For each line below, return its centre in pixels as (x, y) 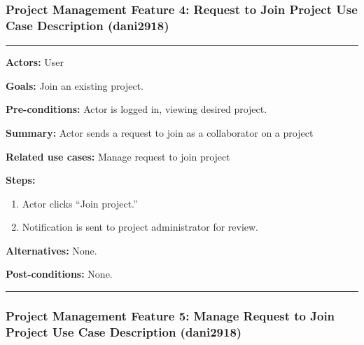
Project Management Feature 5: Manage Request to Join (170, 316)
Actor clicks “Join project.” (80, 203)
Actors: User (35, 62)
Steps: (21, 180)
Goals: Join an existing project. (75, 85)
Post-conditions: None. (59, 274)
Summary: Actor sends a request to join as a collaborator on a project (160, 132)
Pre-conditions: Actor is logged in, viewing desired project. (136, 109)
